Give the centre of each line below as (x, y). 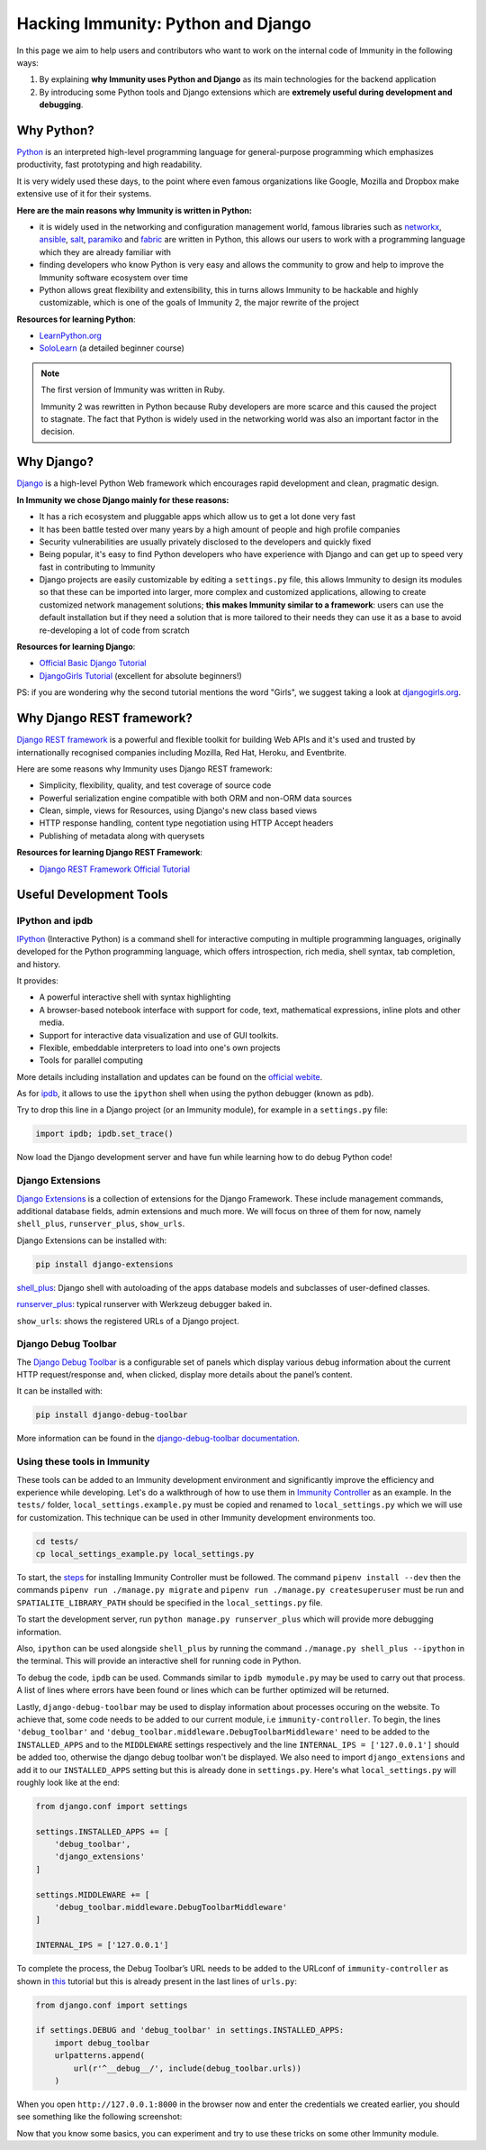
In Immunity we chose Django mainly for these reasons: (123, 499)
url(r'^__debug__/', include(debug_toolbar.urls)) (187, 2068)
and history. (39, 964)
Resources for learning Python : (76, 319)
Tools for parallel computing (91, 1060)
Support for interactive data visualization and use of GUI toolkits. (159, 1035)
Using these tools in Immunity (83, 1462)
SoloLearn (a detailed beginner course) (112, 348)
